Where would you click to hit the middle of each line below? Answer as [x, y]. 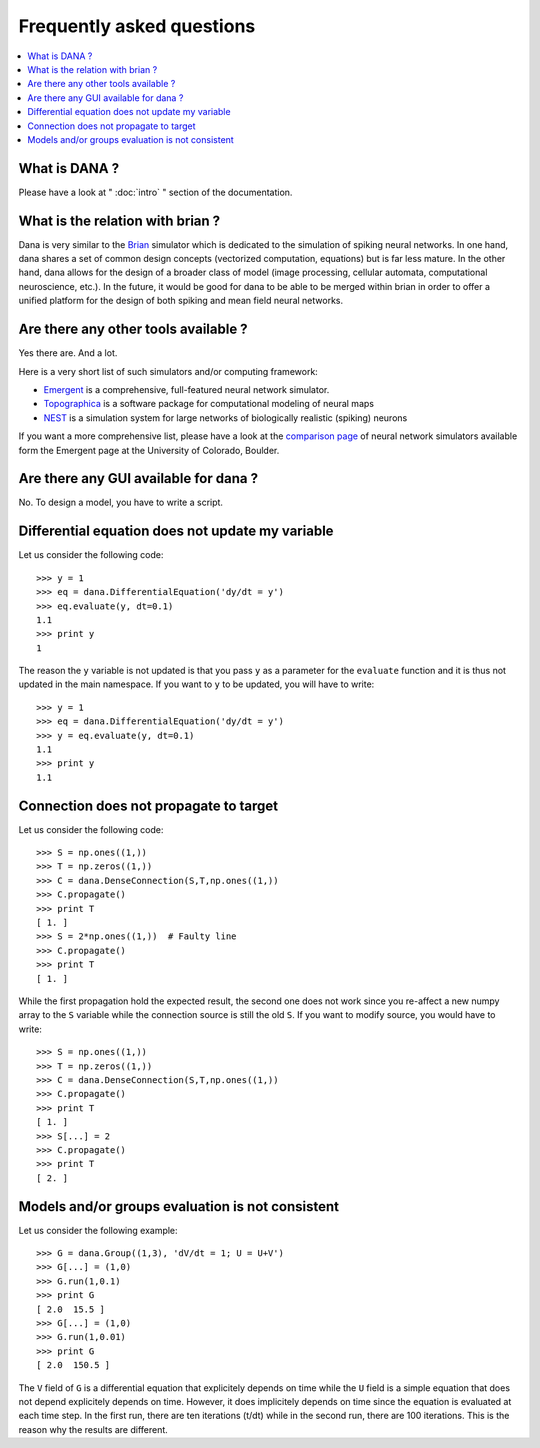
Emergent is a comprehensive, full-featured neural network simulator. [186, 389]
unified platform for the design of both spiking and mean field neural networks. [181, 301]
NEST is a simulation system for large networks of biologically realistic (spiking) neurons [225, 417]
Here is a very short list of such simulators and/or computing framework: [168, 371]
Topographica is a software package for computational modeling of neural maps [209, 404]
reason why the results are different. [93, 1429]
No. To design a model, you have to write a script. [121, 502]
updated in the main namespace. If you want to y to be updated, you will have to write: [196, 684]
